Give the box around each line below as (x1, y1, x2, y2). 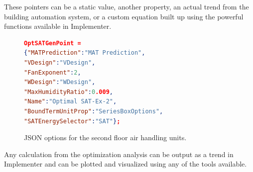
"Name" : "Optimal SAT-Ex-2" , (24, 98, 117, 105)
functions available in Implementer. (4, 21, 112, 31)
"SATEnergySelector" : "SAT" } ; (24, 117, 121, 125)
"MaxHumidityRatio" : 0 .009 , (24, 88, 114, 95)
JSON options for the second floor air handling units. (24, 132, 187, 143)
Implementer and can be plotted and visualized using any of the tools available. (4, 159, 247, 169)
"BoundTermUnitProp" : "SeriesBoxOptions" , (24, 107, 163, 115)
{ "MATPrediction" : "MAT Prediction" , (24, 49, 145, 57)
